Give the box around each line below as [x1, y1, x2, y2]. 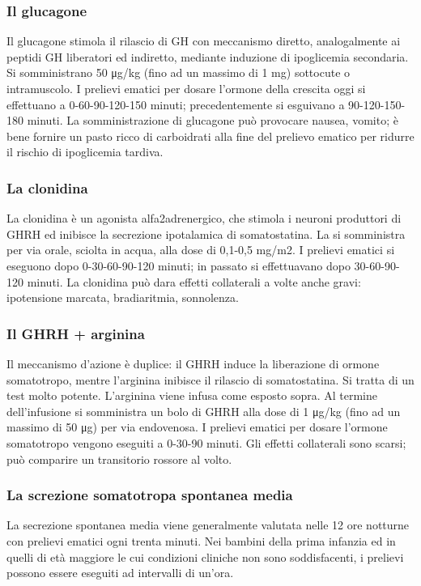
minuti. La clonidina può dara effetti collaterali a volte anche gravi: [27, 273, 361, 290]
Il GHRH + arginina [6, 323, 145, 343]
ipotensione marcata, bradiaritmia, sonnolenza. [6, 289, 239, 306]
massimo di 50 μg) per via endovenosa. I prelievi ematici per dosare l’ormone [6, 418, 388, 435]
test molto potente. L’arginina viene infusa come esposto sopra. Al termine [6, 387, 378, 404]
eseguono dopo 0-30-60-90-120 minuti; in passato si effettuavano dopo [6, 257, 351, 274]
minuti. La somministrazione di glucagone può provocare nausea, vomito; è [27, 112, 398, 129]
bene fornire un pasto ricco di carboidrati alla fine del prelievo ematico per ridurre [6, 127, 415, 144]
